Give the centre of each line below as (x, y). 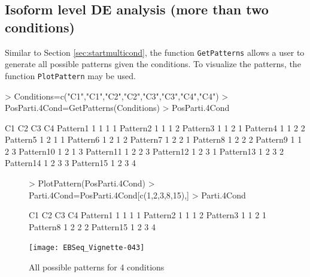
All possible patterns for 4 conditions (97, 267)
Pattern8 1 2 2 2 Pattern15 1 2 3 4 (92, 226)
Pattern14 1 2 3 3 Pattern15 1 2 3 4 (71, 163)
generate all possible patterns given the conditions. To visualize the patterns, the (153, 64)
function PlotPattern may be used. (70, 75)
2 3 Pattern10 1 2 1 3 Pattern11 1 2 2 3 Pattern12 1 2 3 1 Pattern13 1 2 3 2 (144, 151)
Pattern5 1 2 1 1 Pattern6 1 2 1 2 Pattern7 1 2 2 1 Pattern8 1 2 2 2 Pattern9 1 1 (154, 139)
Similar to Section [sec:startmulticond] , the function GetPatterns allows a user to (155, 52)
